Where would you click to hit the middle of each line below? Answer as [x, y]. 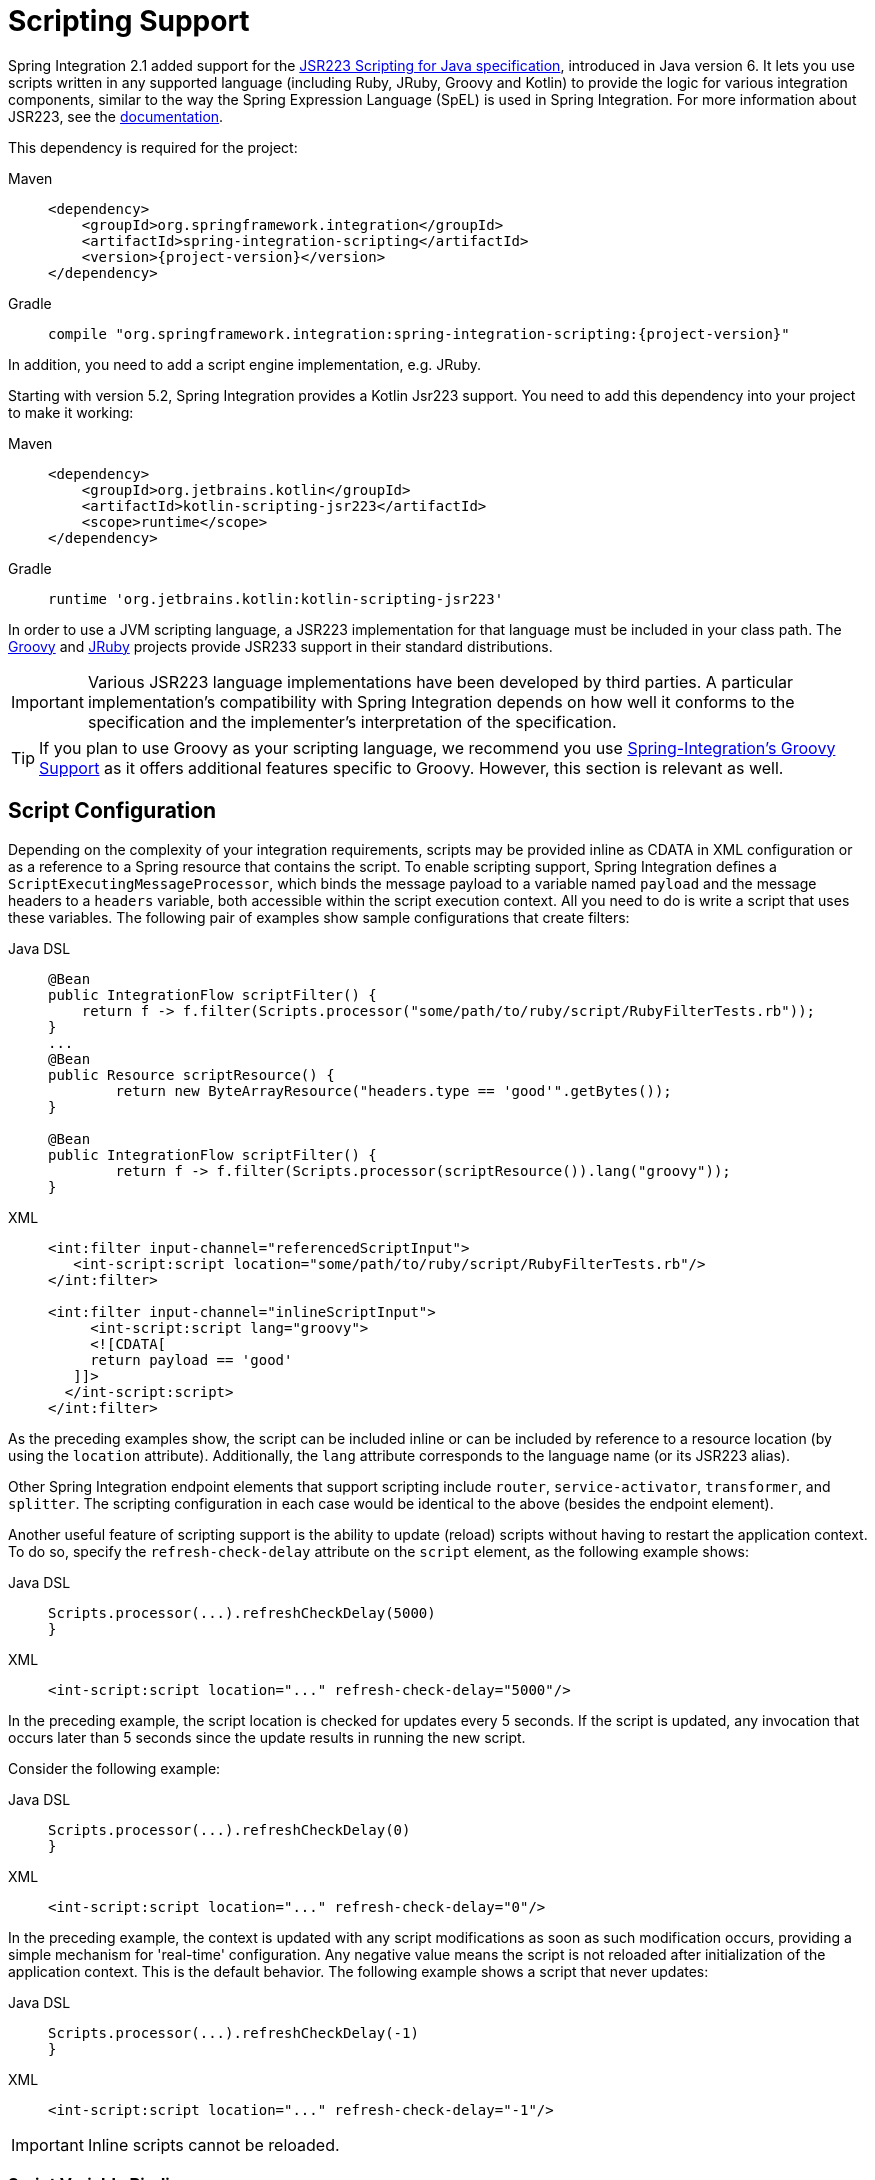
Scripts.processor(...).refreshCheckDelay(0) [229, 1829]
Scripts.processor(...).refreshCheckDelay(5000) [242, 1612]
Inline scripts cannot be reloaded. [213, 2144]
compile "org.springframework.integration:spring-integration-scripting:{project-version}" [419, 333]
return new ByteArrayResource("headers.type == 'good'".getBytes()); [393, 1090]
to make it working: [71, 412]
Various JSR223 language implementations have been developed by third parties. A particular [440, 681]
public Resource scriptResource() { [191, 1074]
